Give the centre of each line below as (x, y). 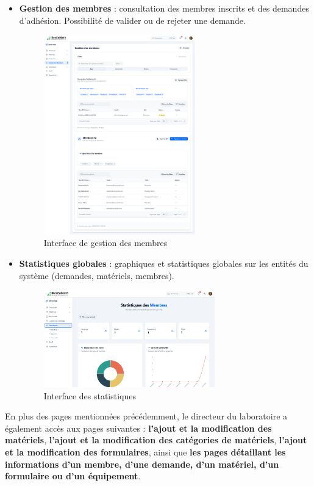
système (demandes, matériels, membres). (97, 275)
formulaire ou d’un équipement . (73, 476)
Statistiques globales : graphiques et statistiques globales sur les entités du (164, 263)
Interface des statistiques (90, 395)
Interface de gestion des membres (105, 243)
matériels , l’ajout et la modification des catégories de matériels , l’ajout (156, 440)
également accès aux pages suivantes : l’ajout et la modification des (138, 428)
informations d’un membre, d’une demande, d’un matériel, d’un (142, 464)
